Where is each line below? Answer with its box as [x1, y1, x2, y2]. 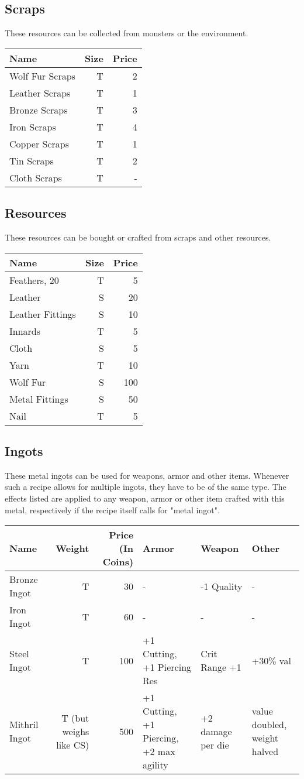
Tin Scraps [9, 153, 54, 167]
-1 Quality [201, 579, 243, 593]
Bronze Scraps [9, 102, 68, 116]
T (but [61, 711, 89, 725]
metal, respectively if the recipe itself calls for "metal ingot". [5, 503, 220, 516]
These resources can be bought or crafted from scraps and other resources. [5, 231, 271, 243]
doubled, [251, 718, 287, 732]
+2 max [143, 744, 175, 759]
